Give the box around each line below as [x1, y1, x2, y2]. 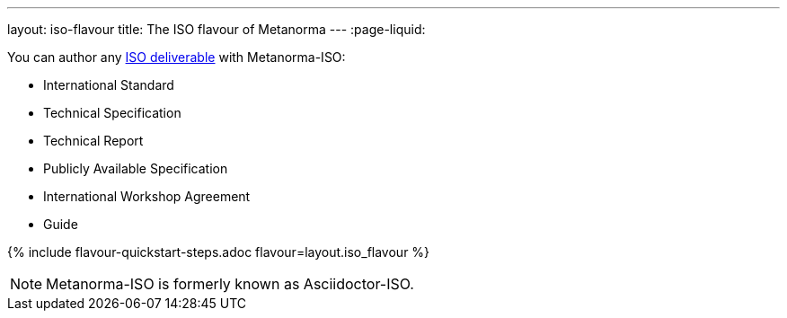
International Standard [43, 77, 174, 93]
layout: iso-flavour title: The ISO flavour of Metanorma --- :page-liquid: [7, 22, 426, 37]
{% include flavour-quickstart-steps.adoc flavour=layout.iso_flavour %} [7, 244, 430, 260]
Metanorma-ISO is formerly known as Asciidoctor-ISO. [46, 275, 414, 293]
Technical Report [43, 133, 144, 148]
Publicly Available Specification [43, 161, 228, 176]
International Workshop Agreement [43, 189, 251, 204]
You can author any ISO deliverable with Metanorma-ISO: [7, 49, 346, 65]
